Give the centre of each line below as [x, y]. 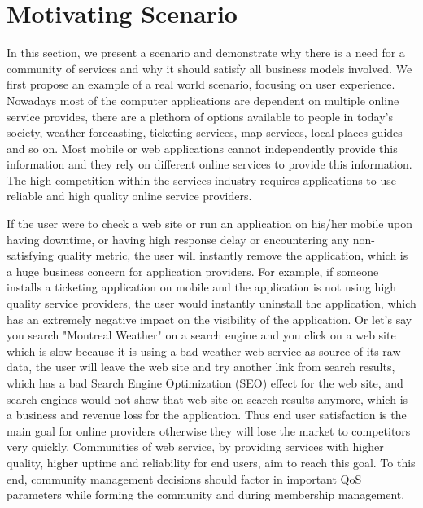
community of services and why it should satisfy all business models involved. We [209, 68]
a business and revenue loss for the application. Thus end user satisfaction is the [207, 415]
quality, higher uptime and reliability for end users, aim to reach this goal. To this [211, 462]
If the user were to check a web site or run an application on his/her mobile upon [209, 223]
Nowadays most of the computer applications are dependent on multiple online [203, 100]
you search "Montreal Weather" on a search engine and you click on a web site [201, 335]
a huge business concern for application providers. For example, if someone [193, 271]
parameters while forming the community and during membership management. [206, 495]
